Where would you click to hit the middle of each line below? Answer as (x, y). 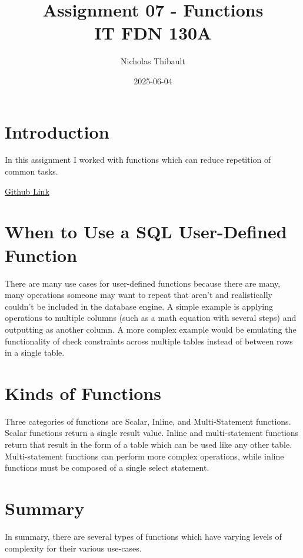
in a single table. (35, 352)
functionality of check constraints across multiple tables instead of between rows (149, 341)
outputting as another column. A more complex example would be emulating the (151, 329)
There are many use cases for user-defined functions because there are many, (143, 283)
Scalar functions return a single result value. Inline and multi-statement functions (152, 433)
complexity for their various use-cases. (73, 548)
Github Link (27, 191)
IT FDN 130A (153, 33)
